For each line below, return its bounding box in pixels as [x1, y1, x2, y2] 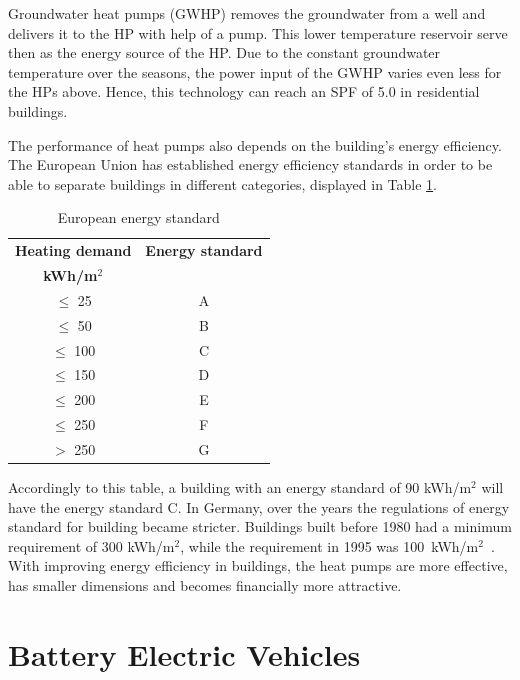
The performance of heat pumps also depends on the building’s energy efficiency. [8, 134, 502, 155]
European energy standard [57, 207, 220, 228]
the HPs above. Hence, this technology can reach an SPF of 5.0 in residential [8, 81, 480, 102]
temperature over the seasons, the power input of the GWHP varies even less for [8, 61, 502, 82]
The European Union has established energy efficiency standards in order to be [8, 154, 493, 175]
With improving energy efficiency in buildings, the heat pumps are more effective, [8, 555, 508, 576]
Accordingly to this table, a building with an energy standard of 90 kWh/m [8, 477, 472, 498]
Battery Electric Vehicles [8, 633, 361, 674]
